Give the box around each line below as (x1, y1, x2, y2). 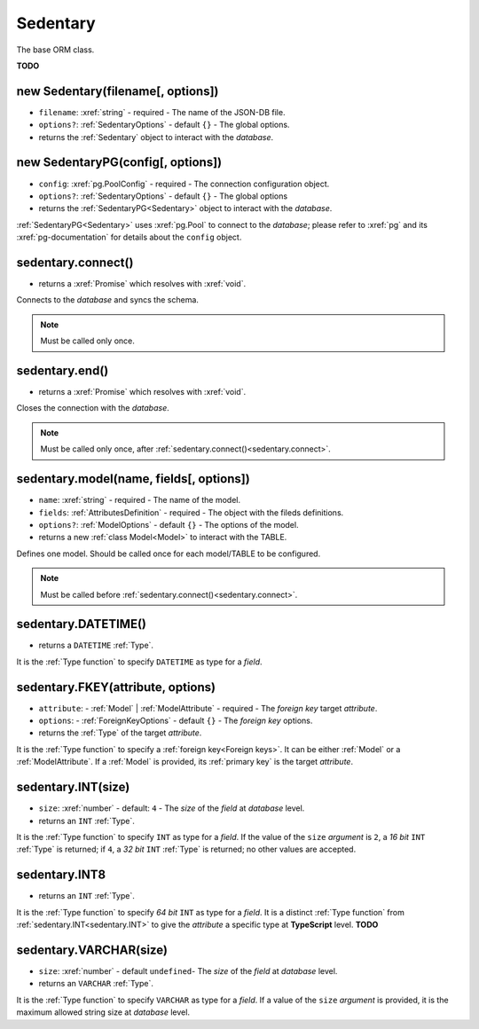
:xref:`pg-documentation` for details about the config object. (16, 232, 242, 243)
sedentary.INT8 (16, 868, 106, 883)
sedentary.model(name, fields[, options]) (16, 471, 250, 487)
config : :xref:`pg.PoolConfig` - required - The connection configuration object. (38, 178, 330, 189)
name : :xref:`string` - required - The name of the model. (38, 495, 241, 506)
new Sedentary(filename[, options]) (16, 83, 219, 98)
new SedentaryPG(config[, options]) (16, 155, 223, 170)
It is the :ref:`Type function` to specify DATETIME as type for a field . (16, 656, 263, 667)
